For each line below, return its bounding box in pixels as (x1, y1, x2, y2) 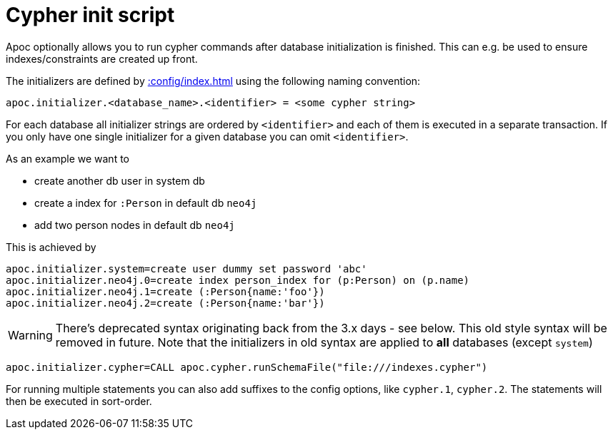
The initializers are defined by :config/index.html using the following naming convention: (6, 74, 421, 87)
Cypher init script (6, 3, 175, 27)
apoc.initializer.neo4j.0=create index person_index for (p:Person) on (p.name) (6, 274, 470, 286)
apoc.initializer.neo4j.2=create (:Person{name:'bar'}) (6, 297, 325, 309)
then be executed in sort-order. (6, 394, 152, 407)
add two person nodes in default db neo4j (34, 218, 235, 231)
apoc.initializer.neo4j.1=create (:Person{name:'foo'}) (6, 285, 325, 297)
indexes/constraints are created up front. (6, 52, 198, 65)
